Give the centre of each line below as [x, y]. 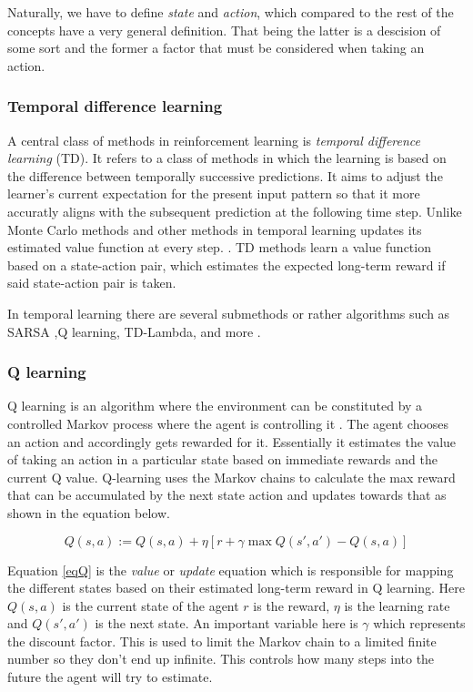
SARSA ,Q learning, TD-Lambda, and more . [134, 331]
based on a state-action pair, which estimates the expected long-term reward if [226, 265]
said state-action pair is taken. [92, 283]
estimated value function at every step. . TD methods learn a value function [219, 247]
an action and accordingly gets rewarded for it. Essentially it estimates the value [232, 441]
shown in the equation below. [89, 512]
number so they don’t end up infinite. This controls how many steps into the [221, 659]
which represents [419, 623]
